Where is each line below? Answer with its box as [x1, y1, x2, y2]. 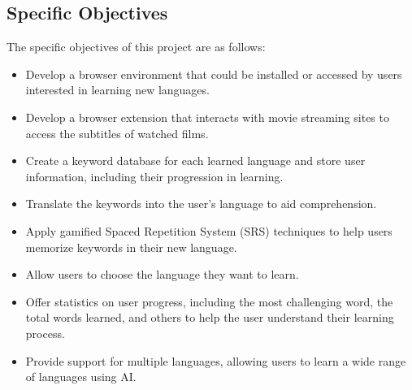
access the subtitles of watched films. [25, 124, 209, 141]
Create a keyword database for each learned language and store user [25, 152, 366, 169]
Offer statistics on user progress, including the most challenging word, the [25, 292, 393, 310]
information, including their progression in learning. [25, 167, 284, 184]
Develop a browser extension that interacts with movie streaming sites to [25, 108, 389, 125]
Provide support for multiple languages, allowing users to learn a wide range [25, 352, 406, 369]
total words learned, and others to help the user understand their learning [25, 309, 394, 326]
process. [25, 324, 65, 341]
